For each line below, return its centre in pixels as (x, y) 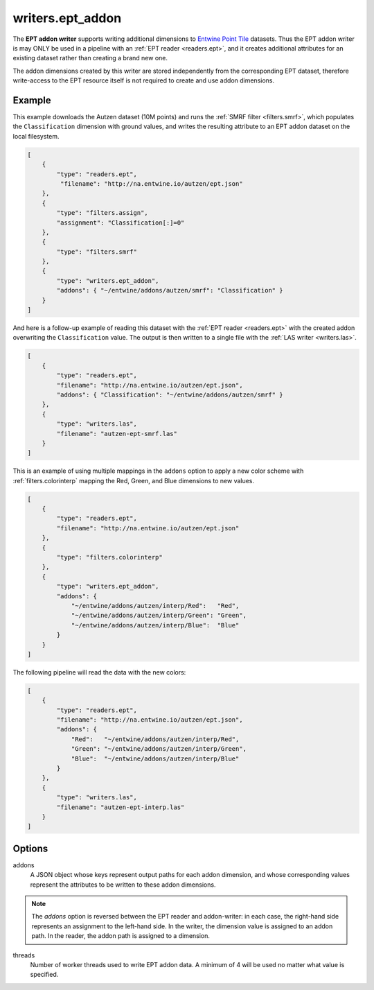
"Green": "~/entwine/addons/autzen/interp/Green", (159, 749)
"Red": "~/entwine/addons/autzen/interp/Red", (155, 739)
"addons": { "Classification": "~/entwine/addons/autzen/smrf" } (170, 394)
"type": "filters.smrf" (97, 252)
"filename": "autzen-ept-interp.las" (121, 807)
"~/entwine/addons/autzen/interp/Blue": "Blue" (155, 625)
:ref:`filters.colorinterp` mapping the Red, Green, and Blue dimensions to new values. (134, 480)
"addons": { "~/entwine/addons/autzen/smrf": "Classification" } (170, 290)
